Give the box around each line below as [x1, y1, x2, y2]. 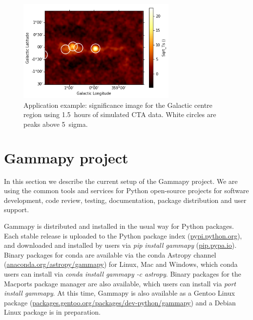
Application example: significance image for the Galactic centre [23, 100, 212, 110]
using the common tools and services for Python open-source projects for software [4, 185, 249, 196]
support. [4, 204, 29, 215]
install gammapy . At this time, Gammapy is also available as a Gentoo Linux [4, 288, 235, 298]
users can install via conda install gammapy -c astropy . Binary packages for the [4, 268, 241, 279]
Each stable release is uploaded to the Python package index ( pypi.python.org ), [4, 230, 242, 240]
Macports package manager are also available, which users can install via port [4, 278, 236, 288]
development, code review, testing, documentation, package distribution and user [4, 195, 247, 205]
